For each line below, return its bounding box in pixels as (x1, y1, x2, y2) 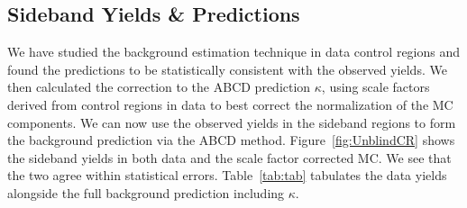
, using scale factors (321, 77, 430, 96)
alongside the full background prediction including (7, 183, 285, 202)
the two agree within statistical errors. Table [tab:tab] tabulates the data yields (7, 166, 447, 185)
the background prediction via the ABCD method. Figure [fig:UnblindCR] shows (7, 131, 455, 149)
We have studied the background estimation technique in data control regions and (7, 42, 461, 61)
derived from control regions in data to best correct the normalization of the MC (7, 95, 453, 113)
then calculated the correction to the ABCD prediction (7, 77, 311, 96)
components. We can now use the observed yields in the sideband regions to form (7, 113, 456, 131)
